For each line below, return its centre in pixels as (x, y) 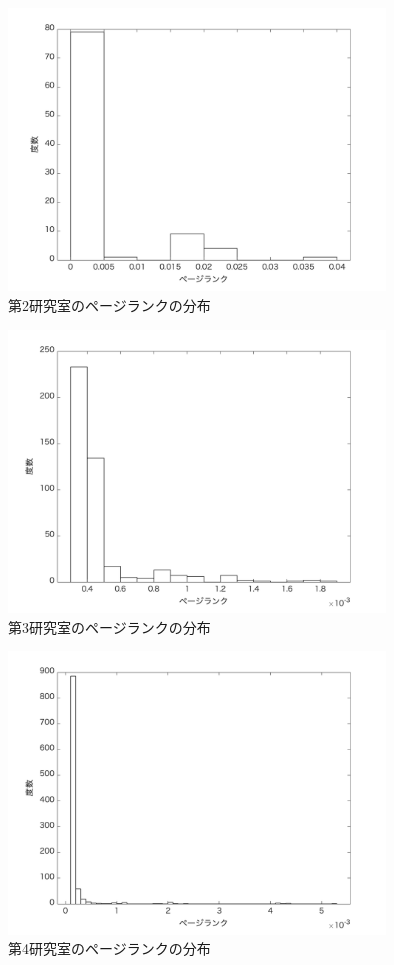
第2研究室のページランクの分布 (109, 305)
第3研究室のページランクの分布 (109, 626)
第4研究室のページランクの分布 (109, 948)
